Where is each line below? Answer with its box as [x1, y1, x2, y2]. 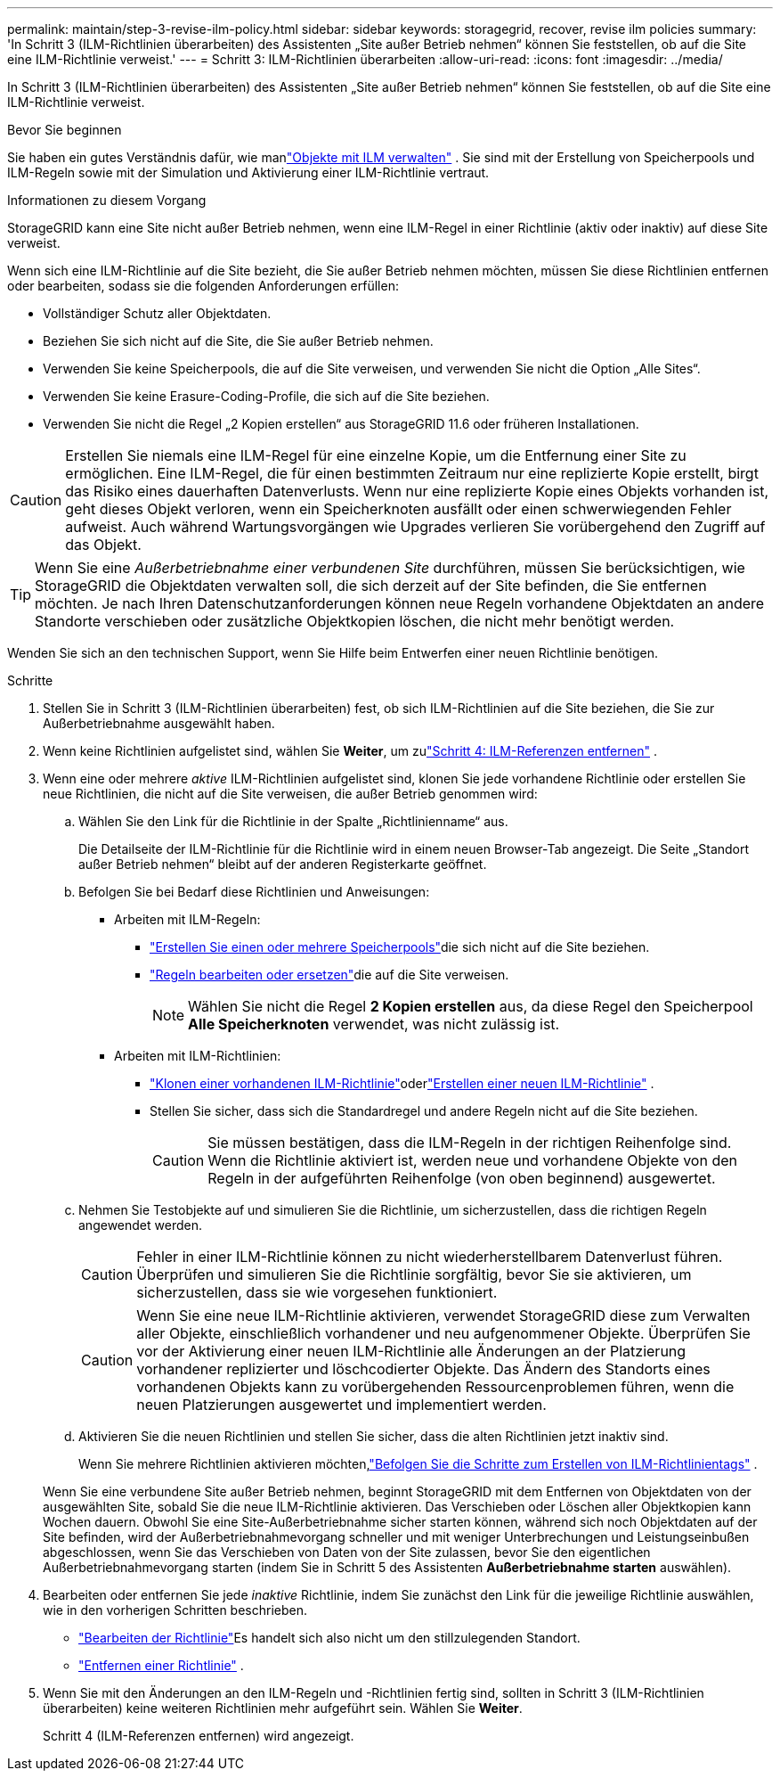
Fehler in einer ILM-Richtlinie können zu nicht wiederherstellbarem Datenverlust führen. [136, 1248, 723, 1266]
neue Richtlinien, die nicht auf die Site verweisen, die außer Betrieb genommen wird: [43, 786, 538, 801]
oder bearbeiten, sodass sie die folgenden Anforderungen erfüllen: [7, 278, 399, 293]
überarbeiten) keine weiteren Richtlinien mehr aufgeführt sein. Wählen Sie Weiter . [43, 1700, 523, 1716]
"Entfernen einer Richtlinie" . [78, 1658, 244, 1673]
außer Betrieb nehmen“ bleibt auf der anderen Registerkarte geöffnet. [78, 856, 487, 872]
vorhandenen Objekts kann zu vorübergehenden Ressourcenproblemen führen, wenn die [136, 1378, 735, 1396]
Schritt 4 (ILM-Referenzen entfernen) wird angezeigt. [43, 1728, 354, 1743]
